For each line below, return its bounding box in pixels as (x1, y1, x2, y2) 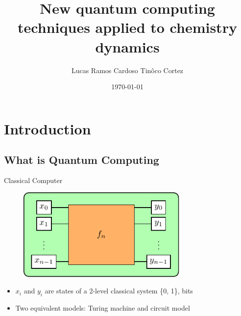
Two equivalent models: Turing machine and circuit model (15, 303, 190, 313)
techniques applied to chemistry (18, 17, 237, 37)
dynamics (95, 36, 160, 56)
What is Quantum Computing (4, 152, 159, 167)
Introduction (4, 118, 91, 138)
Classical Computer (4, 175, 63, 185)
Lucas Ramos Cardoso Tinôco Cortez (71, 65, 184, 75)
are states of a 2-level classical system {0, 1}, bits (45, 286, 193, 296)
